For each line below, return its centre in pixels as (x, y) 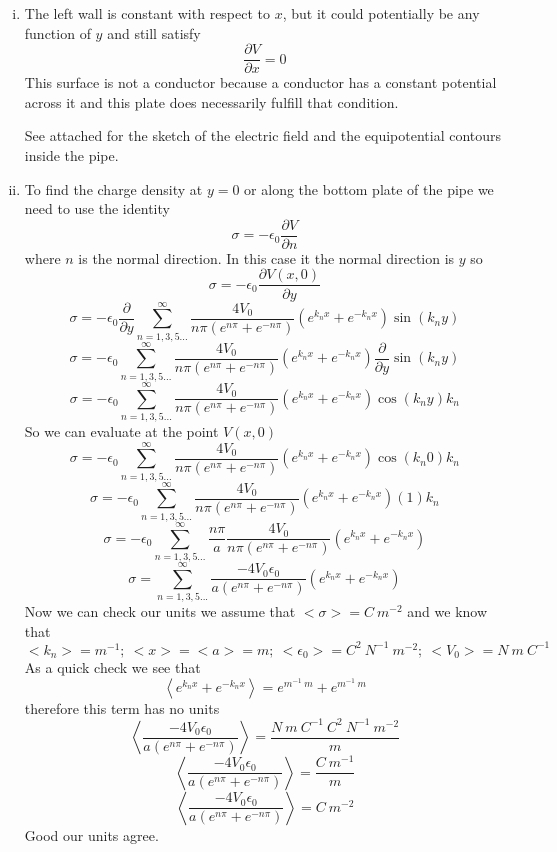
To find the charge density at (113, 188)
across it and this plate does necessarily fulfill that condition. (211, 101)
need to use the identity (97, 208)
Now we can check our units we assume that (160, 611)
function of (57, 32)
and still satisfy (154, 32)
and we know (447, 611)
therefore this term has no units (122, 707)
